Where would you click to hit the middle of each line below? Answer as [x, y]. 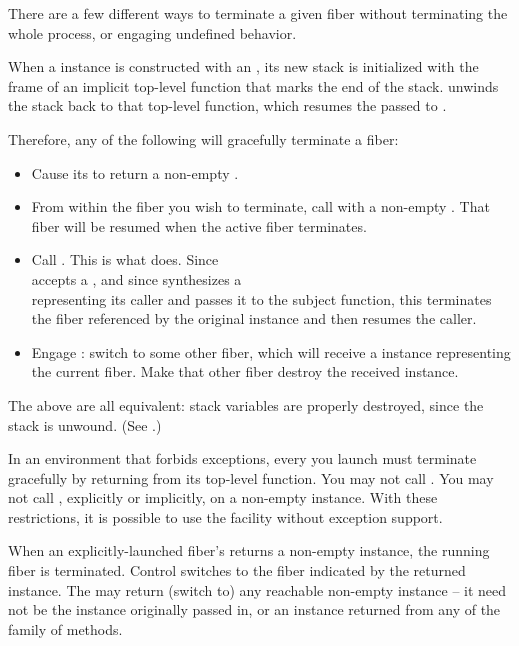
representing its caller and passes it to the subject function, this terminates [261, 298]
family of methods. [65, 628]
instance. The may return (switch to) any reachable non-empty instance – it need [257, 589]
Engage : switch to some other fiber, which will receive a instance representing [271, 351]
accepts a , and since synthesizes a [136, 278]
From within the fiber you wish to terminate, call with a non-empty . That [260, 206]
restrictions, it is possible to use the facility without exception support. [225, 516]
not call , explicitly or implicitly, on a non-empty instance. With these [223, 497]
